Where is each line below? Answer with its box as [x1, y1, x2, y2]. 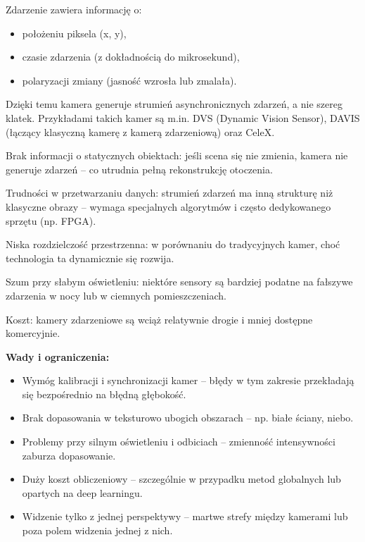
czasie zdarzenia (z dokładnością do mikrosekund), [22, 49, 240, 64]
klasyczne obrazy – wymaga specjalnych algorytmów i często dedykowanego [6, 199, 331, 214]
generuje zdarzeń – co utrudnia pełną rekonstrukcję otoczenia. [6, 161, 273, 176]
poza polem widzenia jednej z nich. [22, 523, 173, 538]
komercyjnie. [6, 326, 60, 340]
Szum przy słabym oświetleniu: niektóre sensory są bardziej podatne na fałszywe [6, 274, 353, 289]
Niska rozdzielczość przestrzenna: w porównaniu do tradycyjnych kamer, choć [6, 237, 340, 252]
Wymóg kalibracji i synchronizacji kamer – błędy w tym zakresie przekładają [22, 373, 354, 388]
